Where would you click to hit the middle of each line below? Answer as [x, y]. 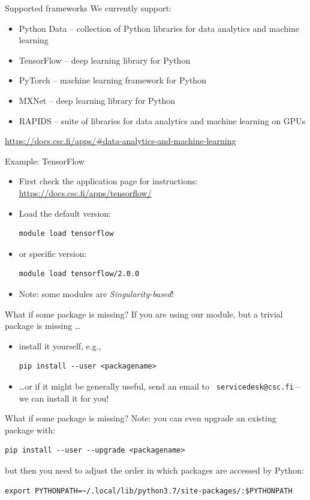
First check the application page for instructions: [108, 181]
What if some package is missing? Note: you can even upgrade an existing [141, 418]
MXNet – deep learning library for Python [97, 100]
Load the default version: [65, 213]
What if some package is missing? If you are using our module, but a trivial [144, 314]
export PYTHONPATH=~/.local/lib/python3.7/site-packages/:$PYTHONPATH [149, 491]
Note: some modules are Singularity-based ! [96, 293]
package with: [30, 429]
